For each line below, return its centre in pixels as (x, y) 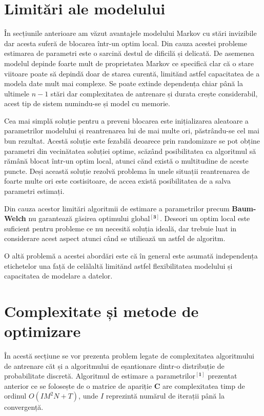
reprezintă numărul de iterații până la (165, 396)
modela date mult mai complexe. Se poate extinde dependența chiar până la (124, 83)
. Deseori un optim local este (205, 218)
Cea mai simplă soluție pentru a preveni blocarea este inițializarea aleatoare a (126, 120)
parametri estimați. (34, 191)
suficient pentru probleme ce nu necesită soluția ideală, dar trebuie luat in (120, 228)
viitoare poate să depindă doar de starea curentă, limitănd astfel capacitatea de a (132, 73)
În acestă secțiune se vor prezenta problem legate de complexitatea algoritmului (129, 356)
